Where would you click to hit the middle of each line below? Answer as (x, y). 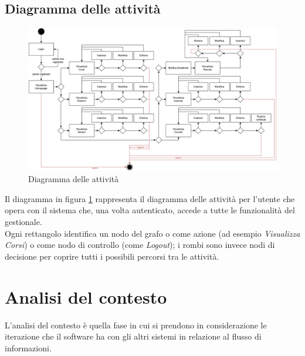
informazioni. (28, 347)
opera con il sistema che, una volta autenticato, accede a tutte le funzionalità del (150, 210)
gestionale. (23, 222)
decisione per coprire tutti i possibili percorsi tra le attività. (112, 256)
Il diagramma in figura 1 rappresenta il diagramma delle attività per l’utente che (150, 198)
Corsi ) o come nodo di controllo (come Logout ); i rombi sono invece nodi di (140, 245)
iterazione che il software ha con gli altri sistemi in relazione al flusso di (133, 336)
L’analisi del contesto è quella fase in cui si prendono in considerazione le (136, 325)
